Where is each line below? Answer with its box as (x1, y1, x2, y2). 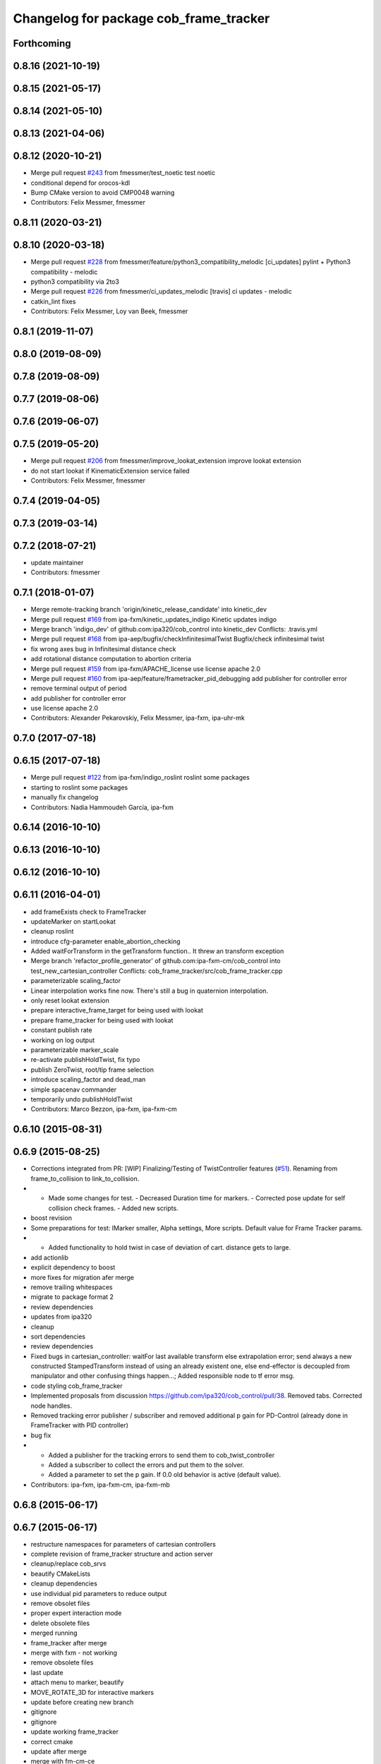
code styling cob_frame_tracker (30, 1382, 123, 1390)
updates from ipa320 (30, 1312, 92, 1321)
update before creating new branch (30, 1698, 134, 1706)
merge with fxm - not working (30, 1648, 118, 1657)
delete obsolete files (30, 1619, 90, 1627)
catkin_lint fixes (30, 297, 76, 306)
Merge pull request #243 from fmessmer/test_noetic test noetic (30, 169, 216, 177)
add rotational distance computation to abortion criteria (30, 655, 192, 663)
